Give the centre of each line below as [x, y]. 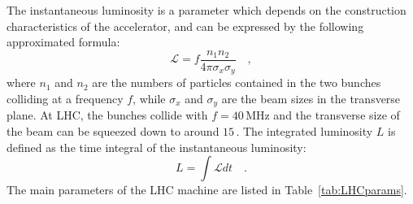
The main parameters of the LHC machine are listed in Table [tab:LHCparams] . [207, 190]
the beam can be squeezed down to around [113, 130]
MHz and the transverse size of [323, 115]
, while [149, 98]
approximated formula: [63, 42]
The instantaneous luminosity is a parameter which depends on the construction [206, 10]
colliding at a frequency [65, 98]
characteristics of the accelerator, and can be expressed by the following [185, 26]
